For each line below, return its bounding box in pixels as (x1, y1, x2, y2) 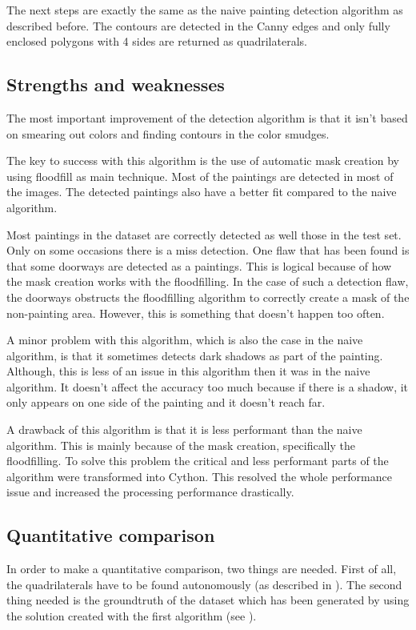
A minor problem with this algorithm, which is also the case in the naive (6, 331, 363, 348)
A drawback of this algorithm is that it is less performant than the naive (6, 421, 362, 438)
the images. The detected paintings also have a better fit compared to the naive (6, 183, 397, 200)
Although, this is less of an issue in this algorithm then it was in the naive (6, 363, 370, 379)
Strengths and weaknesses (6, 72, 225, 97)
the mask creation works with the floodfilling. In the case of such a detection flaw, (6, 273, 409, 290)
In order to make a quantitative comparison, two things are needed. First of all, (6, 560, 397, 577)
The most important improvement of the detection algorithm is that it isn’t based (6, 109, 408, 126)
